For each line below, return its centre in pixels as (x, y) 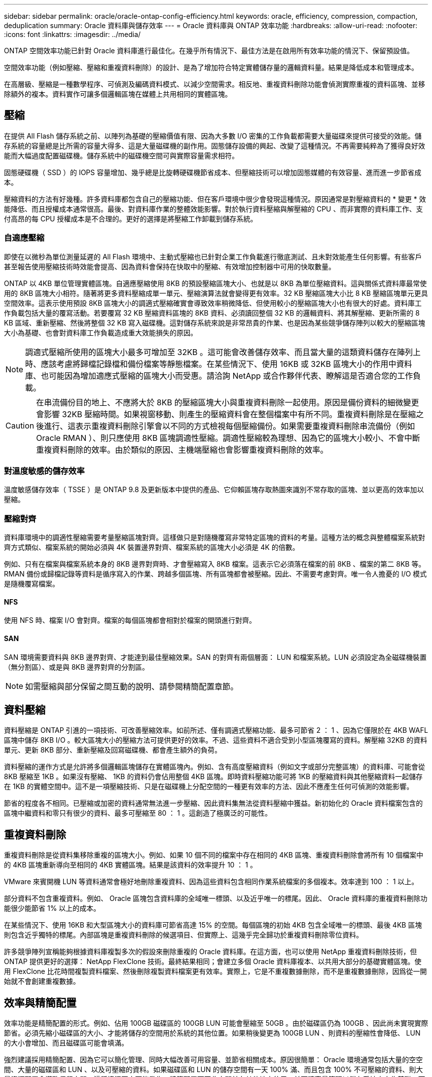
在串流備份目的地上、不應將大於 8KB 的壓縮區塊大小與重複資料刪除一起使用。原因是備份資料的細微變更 (228, 402)
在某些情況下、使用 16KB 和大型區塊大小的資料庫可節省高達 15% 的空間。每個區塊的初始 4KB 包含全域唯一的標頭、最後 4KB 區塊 (213, 925)
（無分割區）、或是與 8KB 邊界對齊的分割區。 (77, 667)
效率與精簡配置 (40, 1003)
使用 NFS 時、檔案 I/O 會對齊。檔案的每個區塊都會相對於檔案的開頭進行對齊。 (130, 620)
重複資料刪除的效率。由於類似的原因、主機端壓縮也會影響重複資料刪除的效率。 (182, 449)
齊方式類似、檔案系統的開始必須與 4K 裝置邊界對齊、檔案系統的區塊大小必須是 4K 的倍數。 (152, 547)
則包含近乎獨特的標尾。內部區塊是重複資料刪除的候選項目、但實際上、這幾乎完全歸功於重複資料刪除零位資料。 (183, 935)
